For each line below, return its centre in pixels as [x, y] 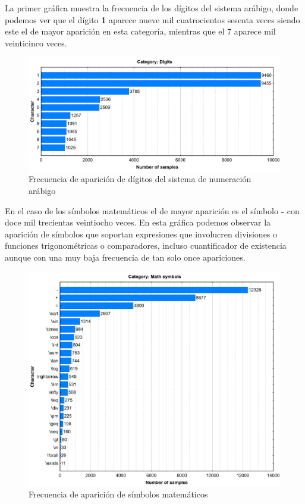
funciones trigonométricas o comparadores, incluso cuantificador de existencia [146, 245]
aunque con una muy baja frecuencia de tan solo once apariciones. [125, 257]
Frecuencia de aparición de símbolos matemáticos [118, 494]
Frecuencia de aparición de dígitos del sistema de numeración [140, 179]
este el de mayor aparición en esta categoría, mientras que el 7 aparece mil [140, 31]
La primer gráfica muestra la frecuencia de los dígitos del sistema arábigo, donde [152, 8]
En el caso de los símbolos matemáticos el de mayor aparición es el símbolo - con [152, 210]
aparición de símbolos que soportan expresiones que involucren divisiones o [141, 234]
